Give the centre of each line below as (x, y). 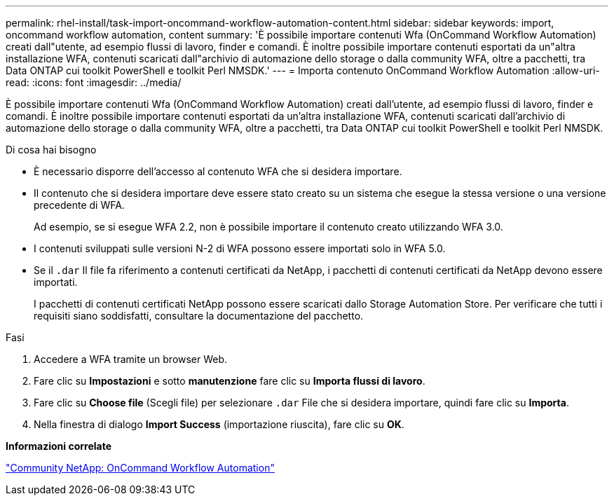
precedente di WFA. (79, 205)
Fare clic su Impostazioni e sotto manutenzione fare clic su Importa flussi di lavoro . (230, 381)
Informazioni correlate (59, 446)
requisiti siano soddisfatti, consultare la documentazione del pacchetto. (199, 316)
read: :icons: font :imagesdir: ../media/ (94, 82)
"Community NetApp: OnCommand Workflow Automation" (140, 468)
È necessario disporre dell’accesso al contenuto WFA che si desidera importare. (218, 171)
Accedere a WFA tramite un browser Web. (131, 359)
